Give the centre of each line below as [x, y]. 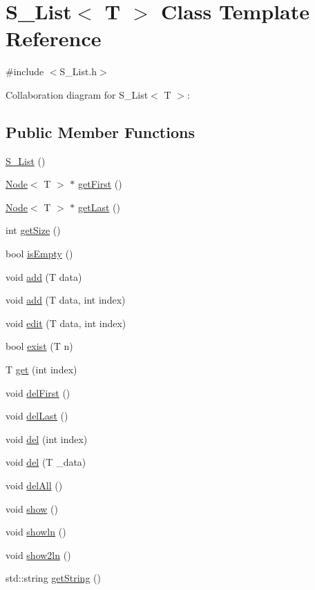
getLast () [99, 207]
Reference [54, 38]
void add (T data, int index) [66, 300]
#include [25, 71]
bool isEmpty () [39, 254]
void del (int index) [47, 439]
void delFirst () [38, 392]
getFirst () [100, 184]
